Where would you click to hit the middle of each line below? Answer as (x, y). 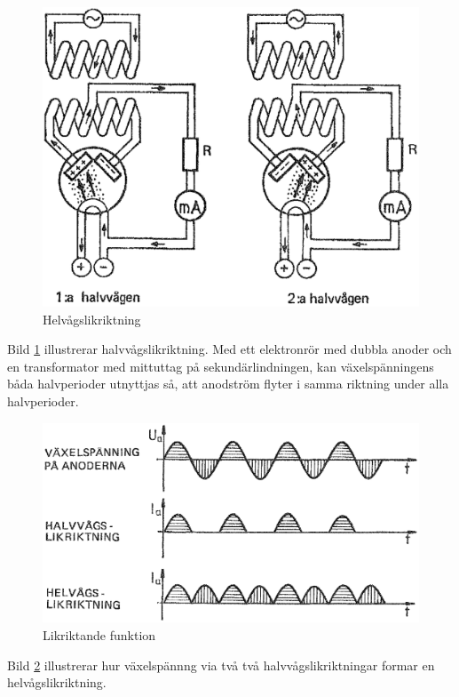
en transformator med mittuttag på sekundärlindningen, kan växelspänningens (221, 366)
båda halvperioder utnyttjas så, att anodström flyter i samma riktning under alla (228, 384)
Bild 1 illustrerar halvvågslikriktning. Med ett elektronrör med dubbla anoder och (229, 349)
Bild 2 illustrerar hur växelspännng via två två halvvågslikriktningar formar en (221, 665)
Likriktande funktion (99, 635)
